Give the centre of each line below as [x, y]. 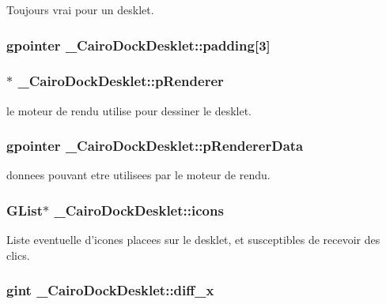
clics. [18, 255]
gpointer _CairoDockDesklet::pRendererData [155, 146]
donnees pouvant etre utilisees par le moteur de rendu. [138, 175]
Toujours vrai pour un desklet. [80, 9]
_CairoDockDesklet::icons [139, 210]
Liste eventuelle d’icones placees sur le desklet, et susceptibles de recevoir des [193, 240]
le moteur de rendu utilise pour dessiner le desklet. [129, 110]
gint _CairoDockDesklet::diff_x [110, 290]
